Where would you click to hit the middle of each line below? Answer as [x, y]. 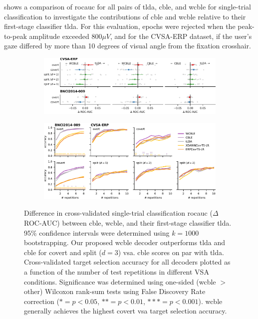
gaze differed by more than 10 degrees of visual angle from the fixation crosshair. [128, 46]
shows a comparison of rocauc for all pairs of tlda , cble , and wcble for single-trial [128, 6]
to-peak [15, 36]
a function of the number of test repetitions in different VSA [117, 271]
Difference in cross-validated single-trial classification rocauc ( [118, 213]
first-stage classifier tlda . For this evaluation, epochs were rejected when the [120, 26]
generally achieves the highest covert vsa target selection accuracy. [126, 311]
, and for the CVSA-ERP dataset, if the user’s [181, 36]
